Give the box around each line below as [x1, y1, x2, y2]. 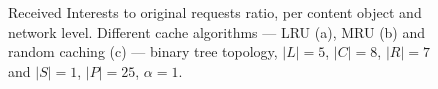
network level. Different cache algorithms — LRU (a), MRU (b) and [8, 21, 426, 42]
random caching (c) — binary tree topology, [8, 41, 278, 62]
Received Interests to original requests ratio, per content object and [8, 2, 422, 22]
